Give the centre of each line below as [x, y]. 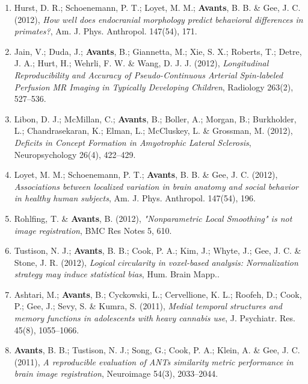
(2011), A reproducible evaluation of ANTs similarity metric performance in [154, 361]
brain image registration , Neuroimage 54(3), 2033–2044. [116, 373]
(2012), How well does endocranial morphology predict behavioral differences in [159, 19]
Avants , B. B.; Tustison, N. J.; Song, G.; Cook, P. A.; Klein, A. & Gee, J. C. [157, 350]
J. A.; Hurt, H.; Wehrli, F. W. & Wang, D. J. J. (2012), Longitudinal [141, 63]
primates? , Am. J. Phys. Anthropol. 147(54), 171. [106, 31]
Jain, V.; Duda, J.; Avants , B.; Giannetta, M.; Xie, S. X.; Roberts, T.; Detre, [158, 51]
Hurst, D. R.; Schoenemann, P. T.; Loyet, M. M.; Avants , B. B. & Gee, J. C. [157, 7]
